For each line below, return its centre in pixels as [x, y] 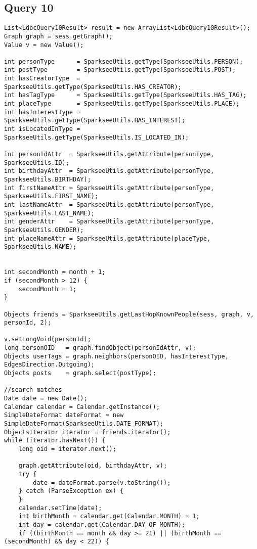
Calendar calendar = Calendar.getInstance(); [82, 407]
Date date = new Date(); [46, 399]
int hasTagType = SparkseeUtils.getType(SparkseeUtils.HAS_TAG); [125, 95]
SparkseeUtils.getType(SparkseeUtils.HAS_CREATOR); [93, 87]
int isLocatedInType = [42, 129]
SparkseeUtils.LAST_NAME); [49, 213]
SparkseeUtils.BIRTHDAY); [48, 180]
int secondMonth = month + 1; [55, 272]
